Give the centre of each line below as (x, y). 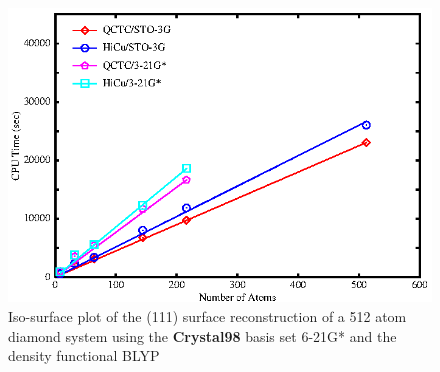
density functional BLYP (84, 355)
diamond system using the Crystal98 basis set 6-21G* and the (202, 335)
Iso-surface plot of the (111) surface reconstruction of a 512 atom (207, 316)
